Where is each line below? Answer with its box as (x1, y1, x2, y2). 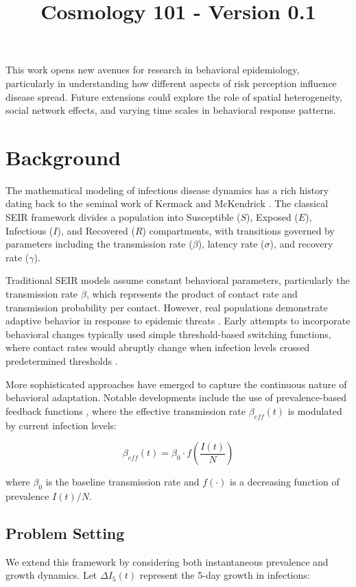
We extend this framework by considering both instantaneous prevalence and (5, 554, 329, 568)
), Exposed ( (246, 210, 298, 224)
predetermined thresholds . (5, 354, 118, 368)
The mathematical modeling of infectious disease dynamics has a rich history (5, 182, 329, 197)
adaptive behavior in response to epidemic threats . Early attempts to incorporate (5, 313, 351, 328)
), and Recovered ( (57, 223, 135, 237)
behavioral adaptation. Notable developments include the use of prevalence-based (5, 390, 346, 405)
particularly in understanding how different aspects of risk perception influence (5, 75, 337, 90)
